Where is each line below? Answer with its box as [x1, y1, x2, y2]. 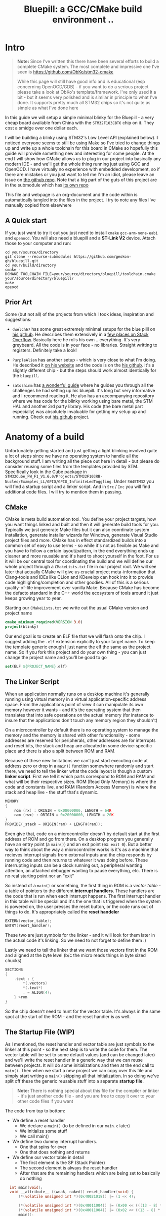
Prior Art [5, 298, 32, 306]
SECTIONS [5, 967, 23, 972]
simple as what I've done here [17, 105, 79, 111]
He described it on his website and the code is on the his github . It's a [12, 362, 155, 368]
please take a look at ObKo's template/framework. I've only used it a [17, 89, 157, 95]
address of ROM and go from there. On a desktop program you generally [5, 836, 153, 842]
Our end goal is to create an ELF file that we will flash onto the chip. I [5, 633, 145, 639]
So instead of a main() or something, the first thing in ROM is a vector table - [5, 883, 161, 888]
